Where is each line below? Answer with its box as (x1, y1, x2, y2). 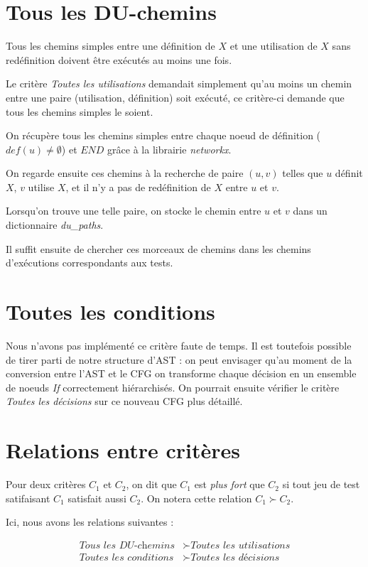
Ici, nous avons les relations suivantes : (6, 514, 174, 529)
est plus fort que (194, 477, 265, 492)
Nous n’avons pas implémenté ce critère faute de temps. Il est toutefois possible (6, 337, 352, 352)
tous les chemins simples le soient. (6, 104, 153, 119)
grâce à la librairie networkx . (107, 141, 232, 156)
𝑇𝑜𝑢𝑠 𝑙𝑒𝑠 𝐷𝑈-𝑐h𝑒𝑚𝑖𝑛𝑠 (79, 540, 175, 551)
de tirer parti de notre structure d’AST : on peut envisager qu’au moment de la (6, 352, 352, 367)
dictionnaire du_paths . (6, 217, 104, 232)
